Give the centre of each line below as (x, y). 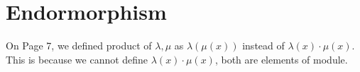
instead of (263, 46)
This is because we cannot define (77, 59)
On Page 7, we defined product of (79, 46)
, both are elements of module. (281, 59)
